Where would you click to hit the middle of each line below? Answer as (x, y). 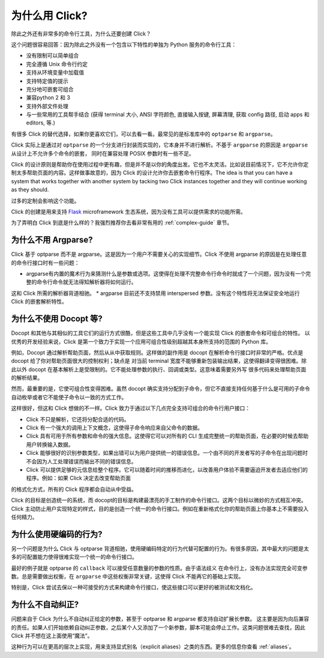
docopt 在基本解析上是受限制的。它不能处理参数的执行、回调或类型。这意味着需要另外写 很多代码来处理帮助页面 (167, 369)
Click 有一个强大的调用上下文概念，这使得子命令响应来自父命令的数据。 (115, 428)
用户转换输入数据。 (50, 444)
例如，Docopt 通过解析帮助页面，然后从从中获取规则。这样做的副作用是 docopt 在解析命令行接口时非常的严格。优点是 (157, 352)
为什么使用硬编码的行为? (57, 534)
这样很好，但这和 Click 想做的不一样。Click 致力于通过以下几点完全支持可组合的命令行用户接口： (131, 408)
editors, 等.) (40, 123)
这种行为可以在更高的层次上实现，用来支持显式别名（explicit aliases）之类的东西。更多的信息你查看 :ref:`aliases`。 (153, 647)
